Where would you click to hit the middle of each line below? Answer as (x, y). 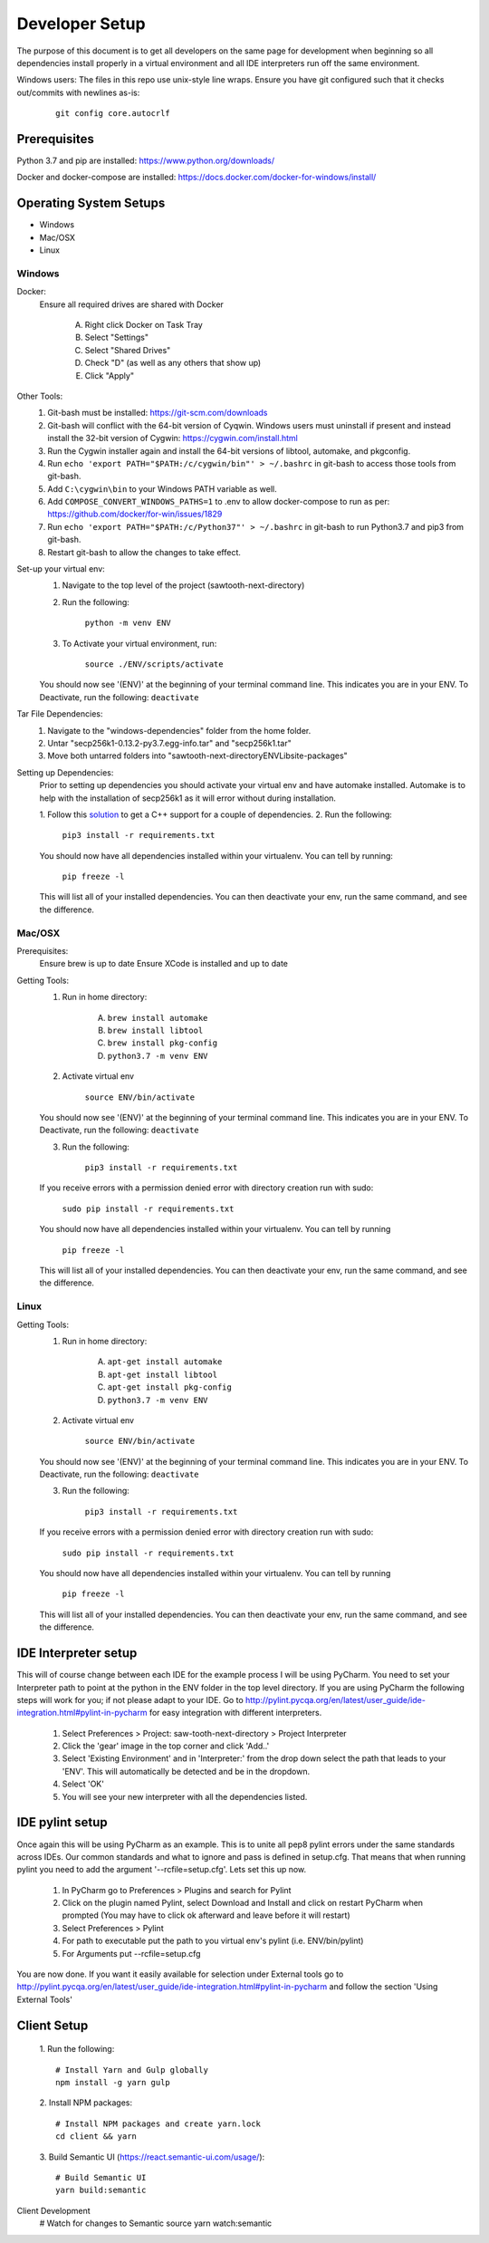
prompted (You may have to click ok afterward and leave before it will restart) (206, 1915)
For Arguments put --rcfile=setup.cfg (131, 1953)
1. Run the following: (77, 2049)
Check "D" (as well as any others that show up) (173, 363)
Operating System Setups (91, 203)
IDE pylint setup (62, 1822)
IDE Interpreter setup (77, 1653)
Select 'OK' (83, 1784)
